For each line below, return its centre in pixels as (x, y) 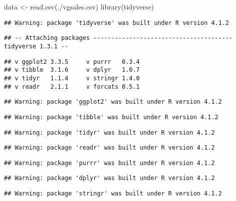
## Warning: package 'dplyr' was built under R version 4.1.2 (110, 178)
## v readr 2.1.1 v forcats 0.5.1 (72, 87)
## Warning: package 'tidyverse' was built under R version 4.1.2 (117, 23)
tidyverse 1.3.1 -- (36, 46)
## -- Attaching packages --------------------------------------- (118, 38)
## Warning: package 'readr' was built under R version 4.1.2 (110, 148)
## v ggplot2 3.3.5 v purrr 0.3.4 (72, 62)
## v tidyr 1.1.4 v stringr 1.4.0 (72, 78)
